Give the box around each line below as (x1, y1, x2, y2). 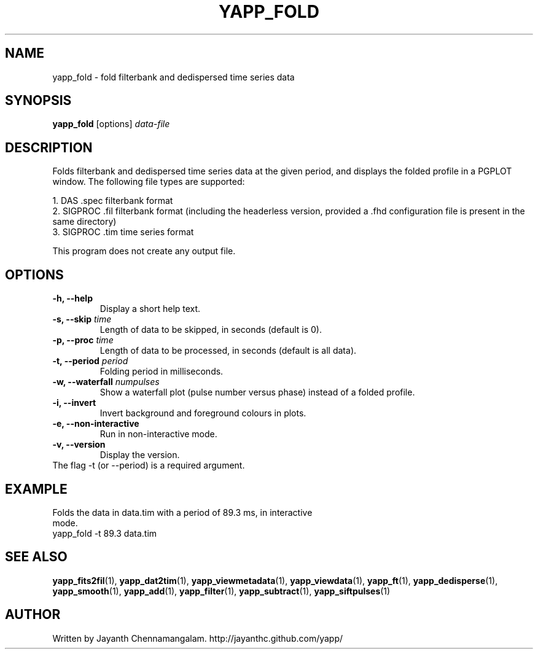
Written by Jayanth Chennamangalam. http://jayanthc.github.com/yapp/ (52, 633, 343, 644)
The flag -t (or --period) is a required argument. (52, 460, 245, 471)
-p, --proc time (52, 335, 114, 346)
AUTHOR (5, 607, 61, 623)
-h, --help (52, 293, 93, 304)
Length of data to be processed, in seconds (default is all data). (99, 345, 357, 356)
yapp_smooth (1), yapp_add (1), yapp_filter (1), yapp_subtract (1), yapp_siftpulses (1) (52, 585, 391, 596)
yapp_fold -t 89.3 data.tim (52, 527, 157, 539)
